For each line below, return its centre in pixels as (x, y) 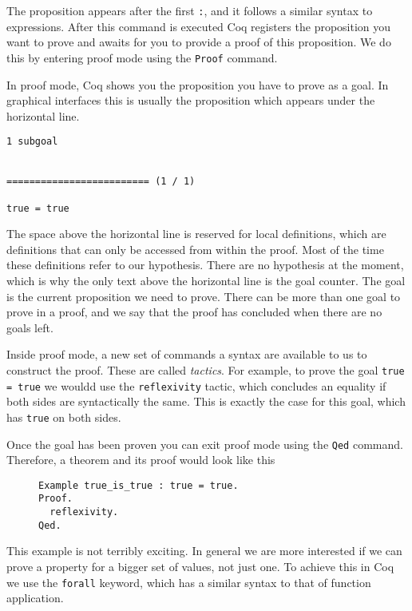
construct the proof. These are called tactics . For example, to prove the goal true (206, 369)
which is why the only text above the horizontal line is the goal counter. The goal (206, 280)
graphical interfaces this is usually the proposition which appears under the (191, 100)
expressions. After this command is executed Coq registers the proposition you (199, 26)
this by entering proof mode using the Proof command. (142, 57)
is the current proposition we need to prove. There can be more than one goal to (204, 296)
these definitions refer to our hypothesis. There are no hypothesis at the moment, (205, 265)
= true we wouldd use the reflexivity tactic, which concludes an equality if (196, 385)
